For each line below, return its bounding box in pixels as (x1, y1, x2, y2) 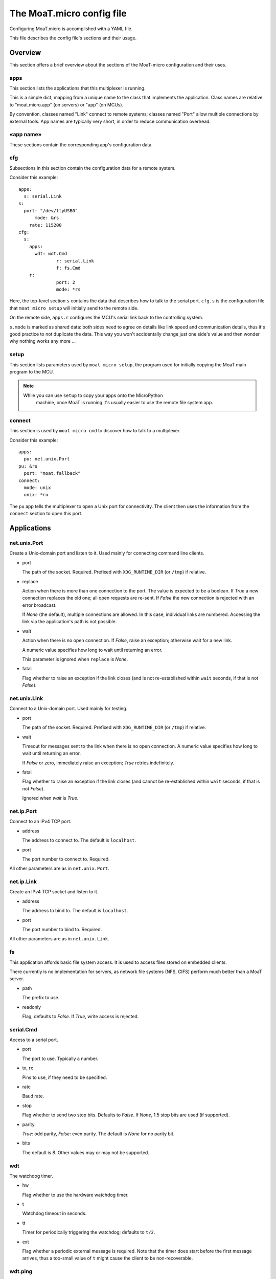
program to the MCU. (9, 368, 54, 374)
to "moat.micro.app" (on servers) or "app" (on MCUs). (9, 101, 124, 107)
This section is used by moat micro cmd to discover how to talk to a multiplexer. (9, 428, 181, 434)
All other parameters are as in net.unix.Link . (9, 936, 109, 942)
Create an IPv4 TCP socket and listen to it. (9, 889, 99, 895)
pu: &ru (18, 463, 38, 469)
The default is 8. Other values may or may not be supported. (22, 1149, 149, 1156)
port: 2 (56, 279, 76, 285)
